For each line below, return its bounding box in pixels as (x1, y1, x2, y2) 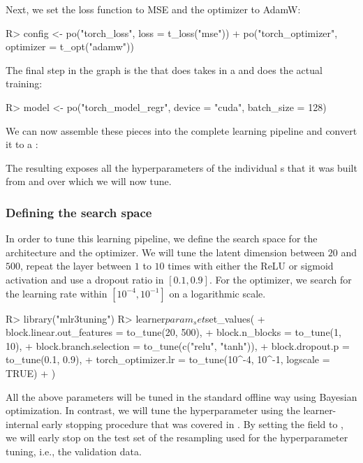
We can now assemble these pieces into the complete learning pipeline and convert (6, 123, 357, 138)
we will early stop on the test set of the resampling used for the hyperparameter (6, 430, 348, 445)
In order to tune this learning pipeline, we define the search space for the (6, 231, 318, 246)
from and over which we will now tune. (6, 174, 172, 189)
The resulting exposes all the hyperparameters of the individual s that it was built (6, 160, 357, 175)
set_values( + (205, 311, 265, 325)
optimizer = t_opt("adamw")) (6, 39, 134, 54)
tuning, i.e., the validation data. (6, 443, 142, 458)
